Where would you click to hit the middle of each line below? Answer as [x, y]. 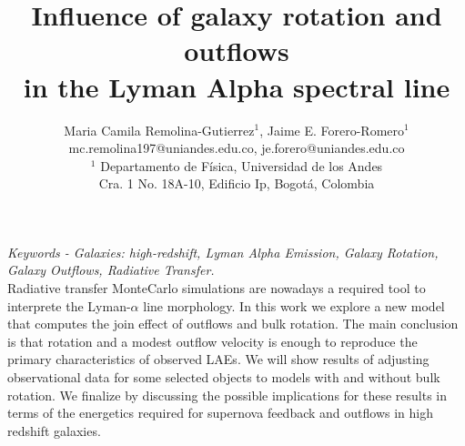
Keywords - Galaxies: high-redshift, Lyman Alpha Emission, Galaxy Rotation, [223, 252]
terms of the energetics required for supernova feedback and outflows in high [220, 413]
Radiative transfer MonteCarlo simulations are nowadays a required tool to [217, 288]
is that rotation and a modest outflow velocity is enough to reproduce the [212, 341]
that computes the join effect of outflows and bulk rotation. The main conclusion [233, 324]
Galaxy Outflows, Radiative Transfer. [111, 270]
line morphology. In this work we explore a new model [294, 305]
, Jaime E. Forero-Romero [332, 130]
